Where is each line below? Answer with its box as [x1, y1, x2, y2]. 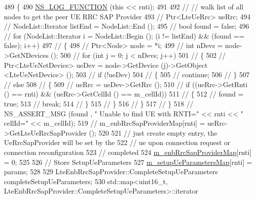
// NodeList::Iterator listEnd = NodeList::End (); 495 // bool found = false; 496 [4, 21, 250, 31]
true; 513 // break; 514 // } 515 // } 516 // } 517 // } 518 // [4, 98, 193, 108]
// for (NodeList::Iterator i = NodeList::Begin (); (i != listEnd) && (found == [4, 30, 245, 41]
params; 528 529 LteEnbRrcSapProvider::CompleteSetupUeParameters [4, 166, 218, 177]
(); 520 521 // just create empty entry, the [89, 127, 218, 138]
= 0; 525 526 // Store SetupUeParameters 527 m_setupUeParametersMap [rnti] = [4, 156, 252, 167]
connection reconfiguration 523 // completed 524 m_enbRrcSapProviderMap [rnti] [4, 147, 252, 157]
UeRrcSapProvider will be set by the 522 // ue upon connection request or [4, 137, 230, 148]
